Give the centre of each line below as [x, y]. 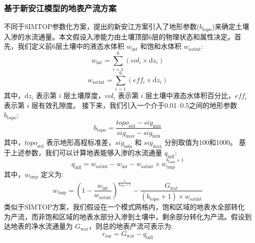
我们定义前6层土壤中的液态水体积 [71, 46]
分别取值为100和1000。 [200, 142]
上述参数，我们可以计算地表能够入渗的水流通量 [86, 153]
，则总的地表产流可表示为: [131, 226]
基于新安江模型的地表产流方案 [60, 8]
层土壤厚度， [84, 95]
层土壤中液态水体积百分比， [190, 95]
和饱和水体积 [161, 46]
